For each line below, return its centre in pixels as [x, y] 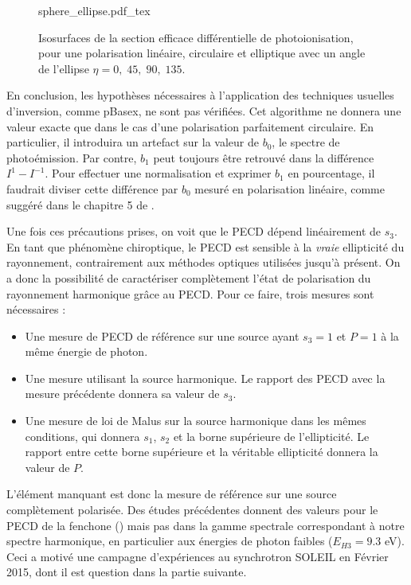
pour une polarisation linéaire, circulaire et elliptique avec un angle [202, 53]
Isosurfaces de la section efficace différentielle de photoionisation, [196, 37]
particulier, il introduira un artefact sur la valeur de [133, 142]
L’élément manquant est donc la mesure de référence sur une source [172, 494]
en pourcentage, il [331, 173]
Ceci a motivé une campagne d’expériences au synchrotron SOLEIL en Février [198, 556]
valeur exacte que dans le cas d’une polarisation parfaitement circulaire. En [190, 126]
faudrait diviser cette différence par [92, 188]
